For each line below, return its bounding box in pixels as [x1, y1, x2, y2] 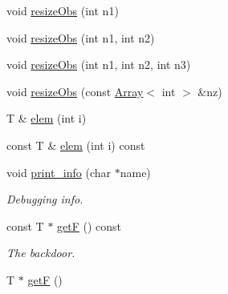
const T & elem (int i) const [6, 136, 145, 153]
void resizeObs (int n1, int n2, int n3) [6, 56, 191, 73]
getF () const [57, 217, 122, 234]
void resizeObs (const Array [6, 83, 144, 99]
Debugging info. [6, 191, 83, 207]
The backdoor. [6, 244, 75, 261]
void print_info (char [6, 163, 112, 180]
